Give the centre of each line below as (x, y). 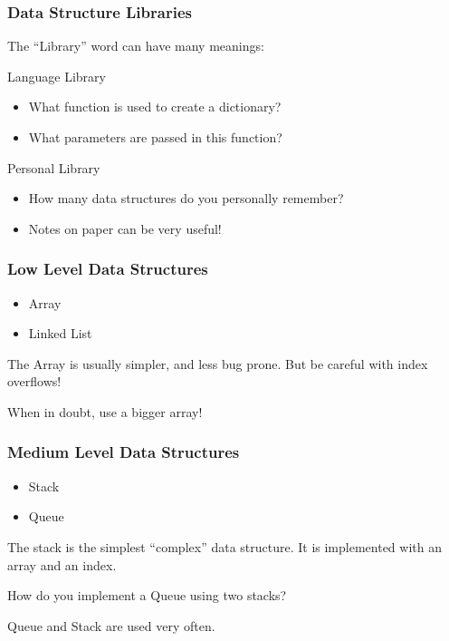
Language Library (57, 76)
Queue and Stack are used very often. (111, 625)
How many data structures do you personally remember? (186, 198)
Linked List (60, 333)
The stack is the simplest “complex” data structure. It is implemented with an (224, 546)
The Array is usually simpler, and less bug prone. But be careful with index (218, 363)
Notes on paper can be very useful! (125, 228)
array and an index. (62, 564)
